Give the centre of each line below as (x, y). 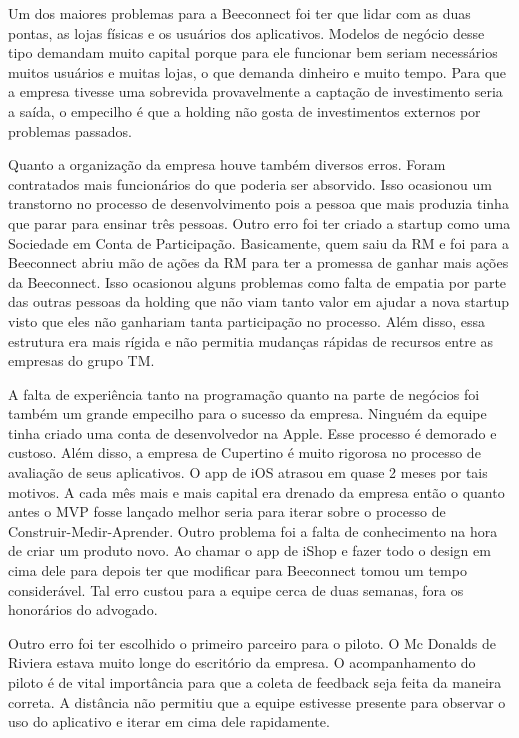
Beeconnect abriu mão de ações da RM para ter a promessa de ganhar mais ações (258, 262)
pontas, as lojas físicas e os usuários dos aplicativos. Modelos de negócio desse (246, 32)
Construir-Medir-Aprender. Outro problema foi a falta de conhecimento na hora (253, 530)
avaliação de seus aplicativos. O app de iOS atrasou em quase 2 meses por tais (248, 472)
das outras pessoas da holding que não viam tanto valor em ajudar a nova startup (259, 301)
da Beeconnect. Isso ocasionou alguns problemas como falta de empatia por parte (257, 281)
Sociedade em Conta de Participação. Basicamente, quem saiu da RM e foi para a (258, 242)
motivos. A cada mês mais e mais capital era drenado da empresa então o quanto (256, 491)
